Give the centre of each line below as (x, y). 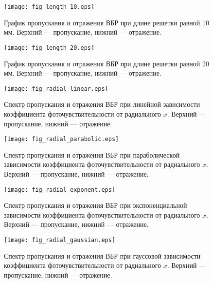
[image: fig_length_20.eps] (49, 48)
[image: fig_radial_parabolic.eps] (62, 139)
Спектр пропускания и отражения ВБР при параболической (92, 154)
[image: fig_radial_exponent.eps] (60, 190)
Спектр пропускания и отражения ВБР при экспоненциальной (96, 205)
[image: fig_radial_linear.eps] (56, 89)
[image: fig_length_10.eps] (49, 7)
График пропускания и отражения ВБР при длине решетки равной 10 (106, 22)
